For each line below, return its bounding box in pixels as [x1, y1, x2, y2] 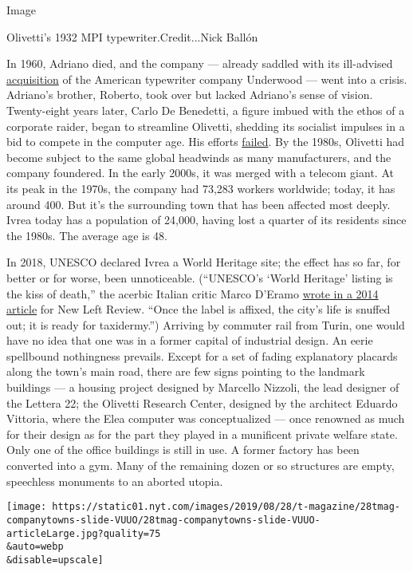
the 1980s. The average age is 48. [6, 227, 167, 243]
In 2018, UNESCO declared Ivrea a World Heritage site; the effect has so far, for [6, 254, 401, 270]
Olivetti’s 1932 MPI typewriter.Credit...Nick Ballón [6, 28, 258, 45]
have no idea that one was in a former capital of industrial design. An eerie [6, 332, 373, 349]
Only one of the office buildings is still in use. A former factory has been [6, 441, 360, 458]
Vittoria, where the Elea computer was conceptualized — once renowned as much [6, 410, 405, 427]
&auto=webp [6, 541, 64, 553]
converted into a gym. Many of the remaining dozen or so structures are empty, [6, 457, 395, 474]
